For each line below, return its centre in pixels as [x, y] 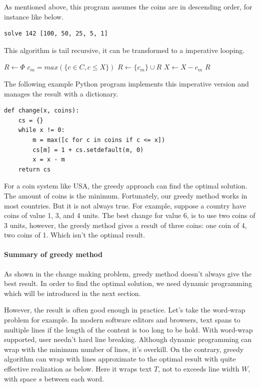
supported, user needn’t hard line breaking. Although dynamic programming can [128, 339]
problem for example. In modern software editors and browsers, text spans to [122, 320]
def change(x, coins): [42, 111]
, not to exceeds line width [199, 369]
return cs [34, 169]
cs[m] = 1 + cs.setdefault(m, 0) [88, 150]
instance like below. [34, 16]
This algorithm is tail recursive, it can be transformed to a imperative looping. [124, 50]
